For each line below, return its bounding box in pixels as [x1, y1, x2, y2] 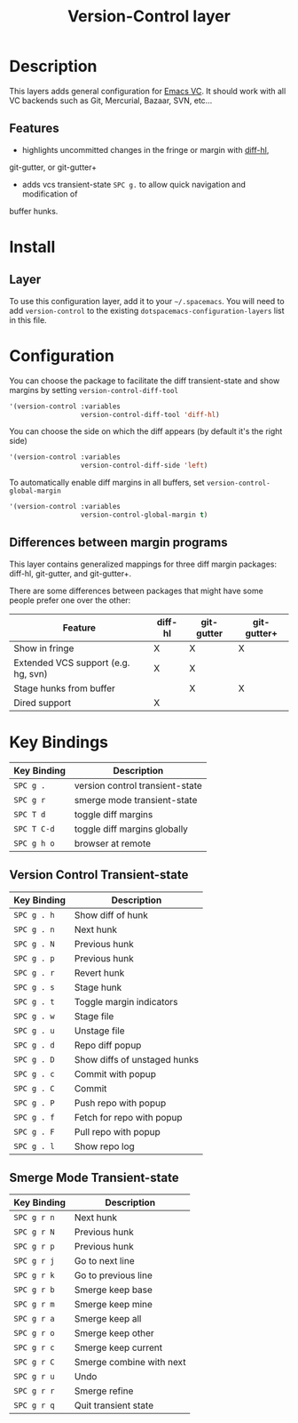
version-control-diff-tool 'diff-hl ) [80, 410, 220, 419]
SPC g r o [13, 1328, 55, 1339]
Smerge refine [74, 1385, 134, 1397]
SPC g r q [13, 1401, 55, 1411]
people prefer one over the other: [9, 594, 131, 606]
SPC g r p [13, 1242, 55, 1251]
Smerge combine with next [74, 1356, 186, 1369]
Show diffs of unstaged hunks [74, 1053, 200, 1065]
